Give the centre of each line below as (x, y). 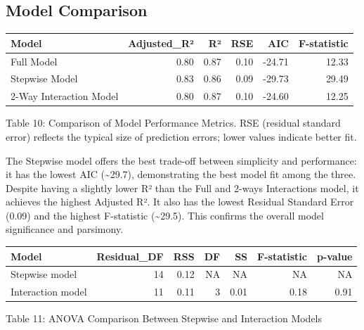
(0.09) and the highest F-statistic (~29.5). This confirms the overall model (165, 215)
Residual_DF (130, 256)
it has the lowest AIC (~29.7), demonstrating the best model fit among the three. (181, 174)
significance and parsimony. (65, 229)
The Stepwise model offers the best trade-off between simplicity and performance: (181, 160)
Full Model (34, 61)
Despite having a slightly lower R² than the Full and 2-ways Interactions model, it (182, 188)
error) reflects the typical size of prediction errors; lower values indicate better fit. (181, 136)
